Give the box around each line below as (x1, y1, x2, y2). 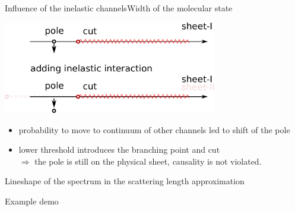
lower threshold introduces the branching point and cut (18, 143, 220, 156)
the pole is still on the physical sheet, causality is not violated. (34, 155, 262, 167)
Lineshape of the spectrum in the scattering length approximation (5, 175, 245, 187)
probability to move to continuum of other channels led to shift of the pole (18, 123, 290, 136)
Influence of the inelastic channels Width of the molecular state (5, 2, 233, 14)
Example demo (5, 195, 59, 207)
